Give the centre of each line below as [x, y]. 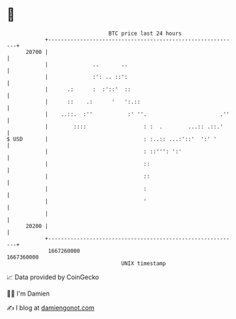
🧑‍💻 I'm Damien [28, 293]
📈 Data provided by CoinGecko [53, 277]
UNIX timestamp [144, 263]
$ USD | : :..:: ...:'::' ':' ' [112, 139]
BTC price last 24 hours [145, 33]
